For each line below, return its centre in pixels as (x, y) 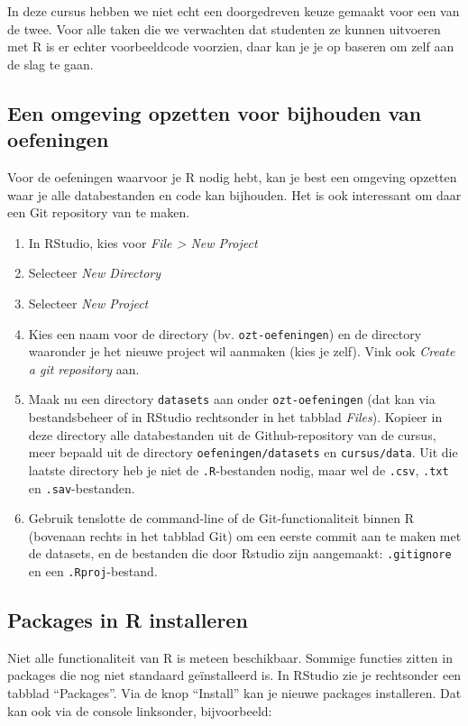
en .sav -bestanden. (82, 487)
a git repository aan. (84, 368)
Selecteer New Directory (95, 273)
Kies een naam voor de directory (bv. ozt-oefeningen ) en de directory (225, 333)
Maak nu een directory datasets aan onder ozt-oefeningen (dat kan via (232, 399)
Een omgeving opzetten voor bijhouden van (215, 112)
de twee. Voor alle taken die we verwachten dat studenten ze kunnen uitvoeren (224, 28)
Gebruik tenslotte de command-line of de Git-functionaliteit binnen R (221, 518)
